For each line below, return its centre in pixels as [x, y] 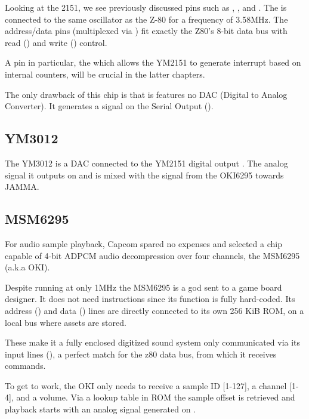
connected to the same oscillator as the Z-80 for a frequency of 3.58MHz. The [146, 19]
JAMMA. [22, 187]
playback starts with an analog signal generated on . [100, 409]
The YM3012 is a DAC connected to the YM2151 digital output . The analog [146, 163]
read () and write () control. [56, 42]
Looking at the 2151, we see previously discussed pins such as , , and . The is [146, 7]
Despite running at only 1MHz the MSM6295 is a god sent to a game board [143, 287]
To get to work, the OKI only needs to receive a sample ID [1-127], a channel [146, 385]
